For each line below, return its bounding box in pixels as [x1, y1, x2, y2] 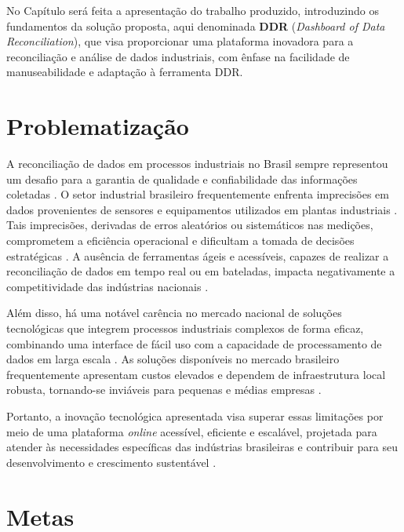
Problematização [6, 110, 189, 142]
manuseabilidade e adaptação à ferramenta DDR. [6, 64, 243, 80]
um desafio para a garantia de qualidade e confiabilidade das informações [6, 170, 358, 187]
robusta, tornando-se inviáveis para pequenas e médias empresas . [6, 381, 322, 398]
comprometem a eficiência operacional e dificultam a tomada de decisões [6, 232, 355, 249]
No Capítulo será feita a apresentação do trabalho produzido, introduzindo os [6, 2, 379, 18]
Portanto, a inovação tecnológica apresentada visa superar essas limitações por [6, 408, 384, 424]
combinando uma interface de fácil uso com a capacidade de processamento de [6, 335, 382, 352]
